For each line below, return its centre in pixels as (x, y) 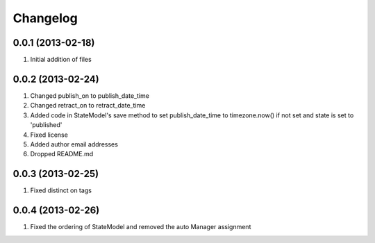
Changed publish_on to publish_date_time (90, 95)
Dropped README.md (62, 154)
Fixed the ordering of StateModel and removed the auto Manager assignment (141, 227)
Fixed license (49, 135)
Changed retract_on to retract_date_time (88, 106)
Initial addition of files (61, 60)
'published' (46, 125)
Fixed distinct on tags (61, 190)
